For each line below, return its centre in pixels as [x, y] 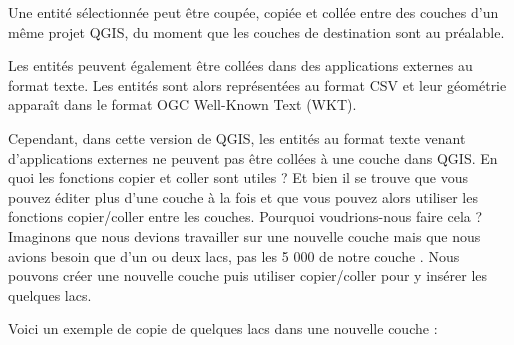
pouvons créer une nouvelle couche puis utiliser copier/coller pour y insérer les [248, 275]
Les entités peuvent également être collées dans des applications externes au [240, 65]
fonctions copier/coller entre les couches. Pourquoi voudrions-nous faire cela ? [245, 216]
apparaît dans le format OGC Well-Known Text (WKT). [182, 104]
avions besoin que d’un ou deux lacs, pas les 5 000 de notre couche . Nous [234, 255]
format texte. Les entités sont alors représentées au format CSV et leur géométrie [257, 84]
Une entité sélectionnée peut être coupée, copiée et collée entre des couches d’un [253, 12]
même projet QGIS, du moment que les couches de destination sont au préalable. [256, 31]
